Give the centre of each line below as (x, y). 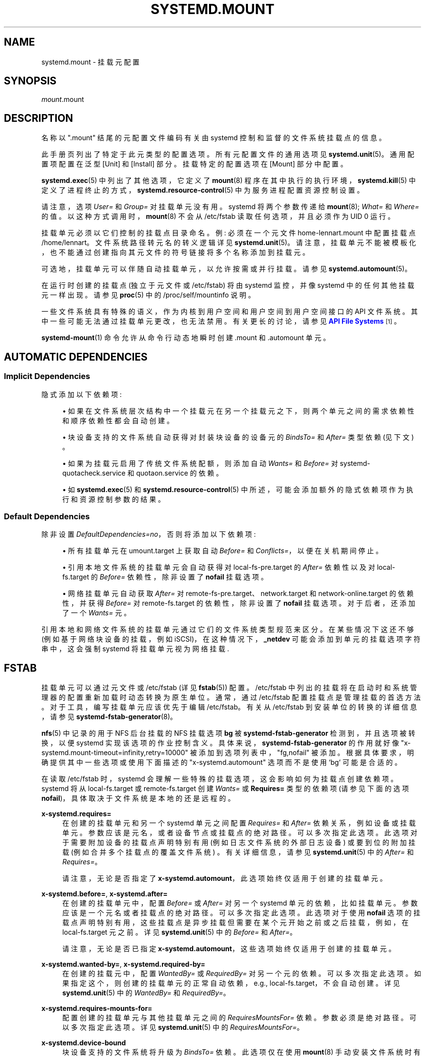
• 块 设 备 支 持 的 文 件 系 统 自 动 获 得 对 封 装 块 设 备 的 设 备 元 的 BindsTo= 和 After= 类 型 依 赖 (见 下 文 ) (238, 437)
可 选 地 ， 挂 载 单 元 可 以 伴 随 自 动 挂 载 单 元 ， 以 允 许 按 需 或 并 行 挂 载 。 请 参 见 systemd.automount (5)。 (226, 269)
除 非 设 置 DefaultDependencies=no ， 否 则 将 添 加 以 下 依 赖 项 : (149, 534)
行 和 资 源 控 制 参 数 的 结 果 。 (114, 499)
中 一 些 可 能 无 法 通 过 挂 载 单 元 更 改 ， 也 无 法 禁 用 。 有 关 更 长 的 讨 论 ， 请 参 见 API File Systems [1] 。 (221, 321)
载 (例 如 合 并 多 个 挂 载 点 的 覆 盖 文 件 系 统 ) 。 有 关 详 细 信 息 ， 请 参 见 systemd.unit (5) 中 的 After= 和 (238, 852)
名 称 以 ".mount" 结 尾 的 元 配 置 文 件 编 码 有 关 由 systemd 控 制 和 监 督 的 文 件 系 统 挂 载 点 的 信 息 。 (214, 138)
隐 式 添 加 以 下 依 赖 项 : (82, 394)
